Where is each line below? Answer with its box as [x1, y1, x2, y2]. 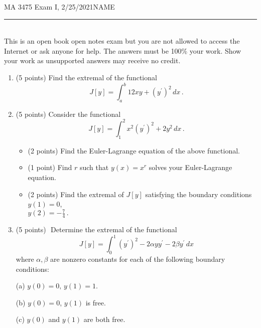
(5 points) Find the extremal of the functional [16, 72, 157, 82]
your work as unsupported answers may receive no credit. [4, 55, 181, 66]
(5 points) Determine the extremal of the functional [16, 224, 177, 235]
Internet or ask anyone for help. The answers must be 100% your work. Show [4, 45, 241, 56]
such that [79, 162, 109, 173]
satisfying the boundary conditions [145, 189, 252, 199]
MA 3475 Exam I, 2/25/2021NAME [4, 2, 115, 12]
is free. [85, 297, 106, 307]
